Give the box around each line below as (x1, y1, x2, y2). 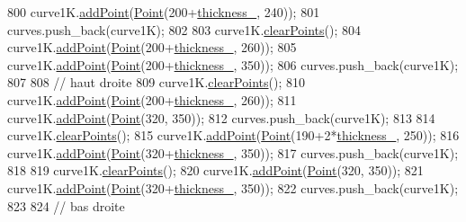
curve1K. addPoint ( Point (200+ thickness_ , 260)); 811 (7, 90, 297, 109)
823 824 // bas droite (7, 196, 125, 215)
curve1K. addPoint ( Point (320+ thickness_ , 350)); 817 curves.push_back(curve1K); (7, 143, 459, 162)
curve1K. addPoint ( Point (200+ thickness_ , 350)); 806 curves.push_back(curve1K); (7, 55, 459, 74)
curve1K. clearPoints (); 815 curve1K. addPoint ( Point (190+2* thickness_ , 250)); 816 (7, 126, 460, 145)
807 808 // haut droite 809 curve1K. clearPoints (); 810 (7, 73, 305, 92)
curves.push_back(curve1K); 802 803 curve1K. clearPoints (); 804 (7, 20, 361, 39)
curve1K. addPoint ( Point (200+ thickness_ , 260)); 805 (7, 38, 297, 57)
